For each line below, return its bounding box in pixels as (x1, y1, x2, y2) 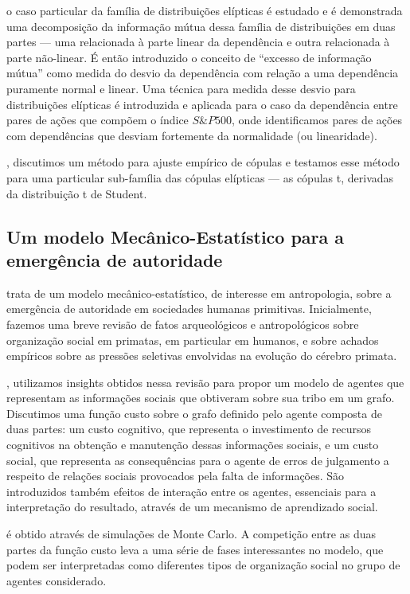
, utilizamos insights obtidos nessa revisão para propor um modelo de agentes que (6, 373, 404, 390)
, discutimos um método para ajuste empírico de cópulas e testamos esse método (6, 154, 400, 170)
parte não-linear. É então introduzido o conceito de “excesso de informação (6, 49, 372, 65)
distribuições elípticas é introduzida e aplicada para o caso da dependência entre (6, 96, 398, 112)
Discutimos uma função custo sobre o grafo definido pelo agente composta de (6, 404, 382, 421)
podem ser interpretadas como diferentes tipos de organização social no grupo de (6, 557, 400, 573)
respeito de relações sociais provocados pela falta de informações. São (6, 467, 345, 484)
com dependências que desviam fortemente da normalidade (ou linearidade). (6, 127, 377, 143)
